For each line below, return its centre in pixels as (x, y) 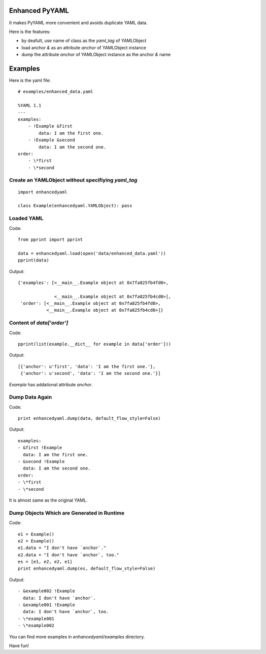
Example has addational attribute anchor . (51, 384)
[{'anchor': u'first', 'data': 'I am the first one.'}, (87, 366)
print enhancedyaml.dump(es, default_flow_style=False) (87, 569)
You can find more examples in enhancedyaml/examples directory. (77, 637)
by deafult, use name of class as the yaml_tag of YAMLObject (84, 41)
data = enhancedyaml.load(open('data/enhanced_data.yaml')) (92, 253)
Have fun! (19, 646)
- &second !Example (41, 462)
